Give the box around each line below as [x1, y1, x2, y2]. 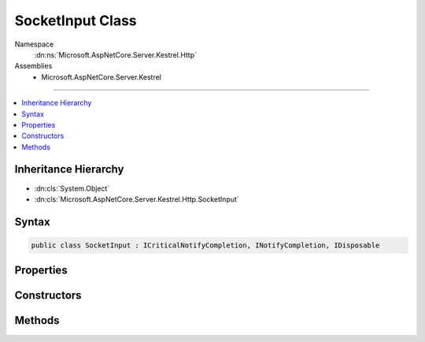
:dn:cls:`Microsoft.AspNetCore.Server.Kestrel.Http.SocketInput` [34, 194, 239, 204]
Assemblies [14, 61, 53, 71]
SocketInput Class [14, 12, 137, 29]
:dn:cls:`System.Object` [34, 184, 110, 193]
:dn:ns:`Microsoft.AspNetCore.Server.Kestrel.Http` [34, 50, 197, 59]
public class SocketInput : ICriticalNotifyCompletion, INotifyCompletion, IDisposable [31, 240, 380, 250]
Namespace [14, 39, 54, 49]
